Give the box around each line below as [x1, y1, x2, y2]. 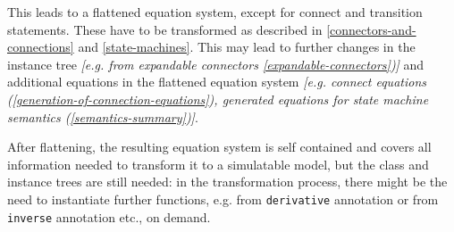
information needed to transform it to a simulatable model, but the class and [7, 154, 429, 173]
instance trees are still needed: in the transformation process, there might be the [7, 172, 448, 191]
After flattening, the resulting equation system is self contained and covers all [7, 137, 432, 156]
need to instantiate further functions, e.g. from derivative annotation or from [7, 189, 439, 208]
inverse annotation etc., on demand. [7, 207, 211, 226]
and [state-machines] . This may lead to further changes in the [78, 37, 416, 56]
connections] [7, 37, 74, 56]
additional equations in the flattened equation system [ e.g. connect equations [7, 72, 426, 91]
